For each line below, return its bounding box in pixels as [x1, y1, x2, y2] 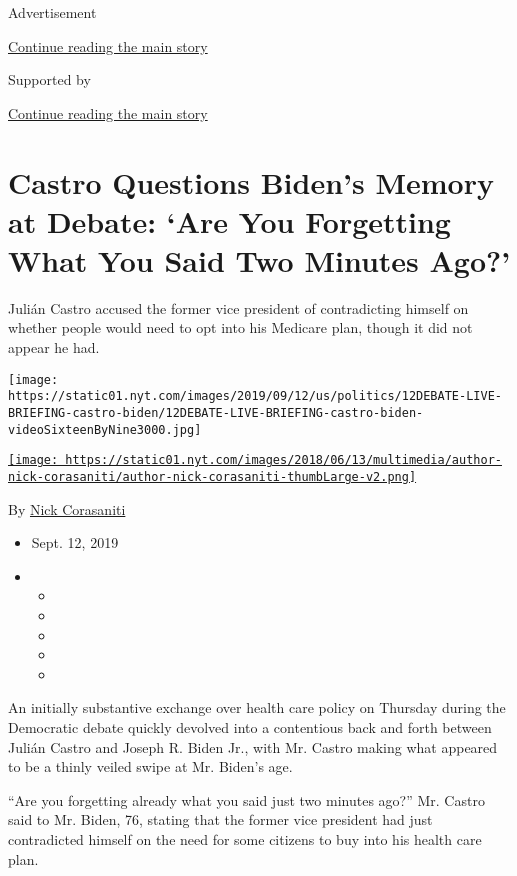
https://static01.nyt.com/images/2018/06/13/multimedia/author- [65, 453, 502, 468]
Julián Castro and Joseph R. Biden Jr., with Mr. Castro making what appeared [8, 736, 498, 757]
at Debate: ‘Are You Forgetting [8, 200, 451, 241]
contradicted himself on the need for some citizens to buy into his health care [8, 828, 482, 849]
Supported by [8, 69, 91, 90]
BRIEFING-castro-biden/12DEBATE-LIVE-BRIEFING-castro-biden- [8, 405, 424, 420]
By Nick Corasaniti [8, 498, 126, 519]
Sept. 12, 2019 [31, 532, 119, 553]
